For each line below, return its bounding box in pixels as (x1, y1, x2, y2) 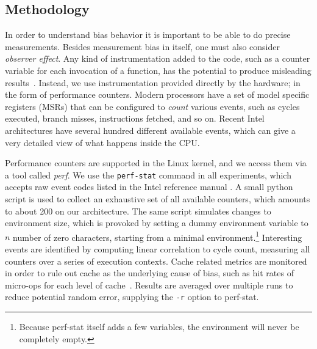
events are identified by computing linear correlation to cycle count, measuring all (5, 243, 310, 255)
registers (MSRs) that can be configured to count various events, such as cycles (5, 100, 300, 112)
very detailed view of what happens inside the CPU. (5, 136, 200, 149)
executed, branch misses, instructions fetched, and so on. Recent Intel (5, 112, 265, 125)
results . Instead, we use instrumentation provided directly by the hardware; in (5, 76, 301, 89)
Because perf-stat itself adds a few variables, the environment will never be (19, 320, 299, 333)
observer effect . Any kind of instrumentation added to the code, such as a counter (5, 52, 310, 65)
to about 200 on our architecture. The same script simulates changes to (5, 204, 271, 217)
